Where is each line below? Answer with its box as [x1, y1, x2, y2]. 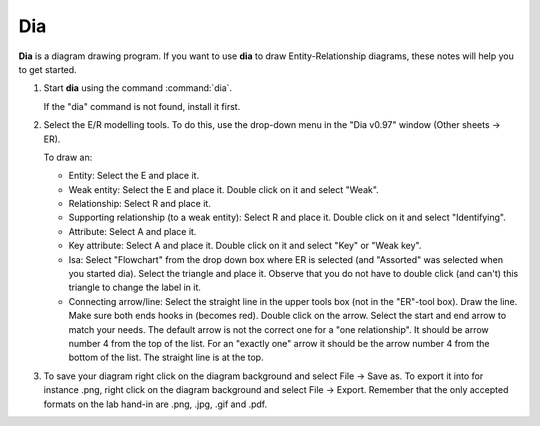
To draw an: [43, 151, 93, 163]
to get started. [18, 63, 77, 75]
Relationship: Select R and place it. [68, 198, 212, 210]
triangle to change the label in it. [68, 281, 202, 294]
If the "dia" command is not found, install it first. [43, 100, 241, 112]
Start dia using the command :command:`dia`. [43, 82, 233, 94]
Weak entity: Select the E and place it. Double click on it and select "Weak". [68, 183, 379, 195]
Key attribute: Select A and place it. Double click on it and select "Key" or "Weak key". [68, 240, 422, 252]
